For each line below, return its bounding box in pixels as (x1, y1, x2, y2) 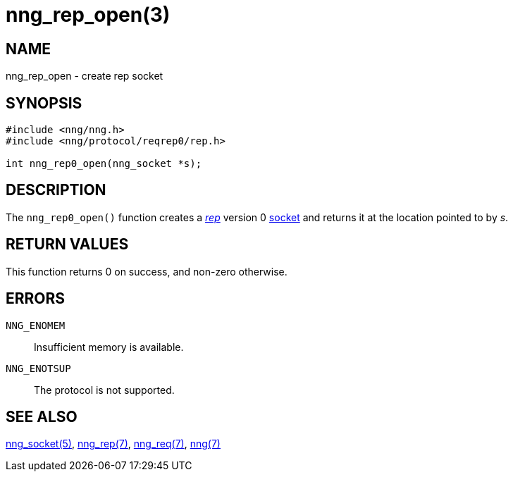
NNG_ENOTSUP (6, 362, 71, 374)
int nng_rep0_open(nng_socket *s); (6, 158, 202, 170)
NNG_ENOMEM (6, 319, 66, 331)
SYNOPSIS (6, 94, 82, 112)
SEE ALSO (6, 407, 78, 426)
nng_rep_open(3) (6, 3, 171, 27)
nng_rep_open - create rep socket (6, 70, 163, 82)
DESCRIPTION (6, 181, 106, 199)
